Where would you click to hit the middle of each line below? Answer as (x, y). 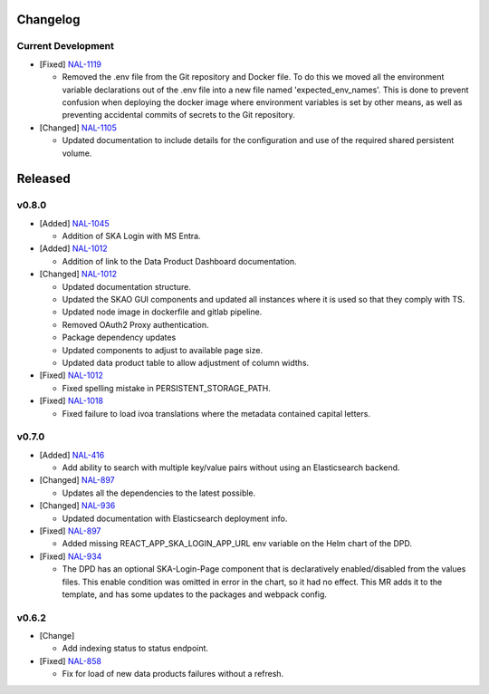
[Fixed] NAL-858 (70, 660)
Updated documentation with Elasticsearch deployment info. (175, 518)
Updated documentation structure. (127, 286)
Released (44, 179)
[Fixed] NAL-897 (70, 531)
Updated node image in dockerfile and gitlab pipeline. (162, 312)
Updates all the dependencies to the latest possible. (159, 493)
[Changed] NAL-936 (77, 506)
